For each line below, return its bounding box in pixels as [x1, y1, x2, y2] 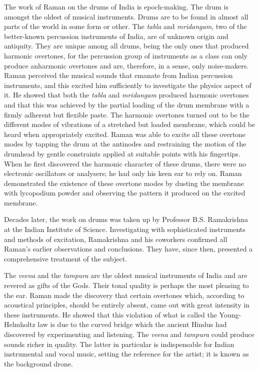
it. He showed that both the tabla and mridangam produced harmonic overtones [4, 89, 249, 100]
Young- [219, 309, 241, 319]
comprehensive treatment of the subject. [4, 253, 127, 263]
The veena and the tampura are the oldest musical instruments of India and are [4, 270, 247, 280]
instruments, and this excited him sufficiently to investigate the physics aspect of [4, 79, 251, 90]
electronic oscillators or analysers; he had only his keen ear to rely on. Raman [4, 168, 242, 178]
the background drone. [4, 358, 73, 368]
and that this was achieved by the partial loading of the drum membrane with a [4, 99, 249, 109]
